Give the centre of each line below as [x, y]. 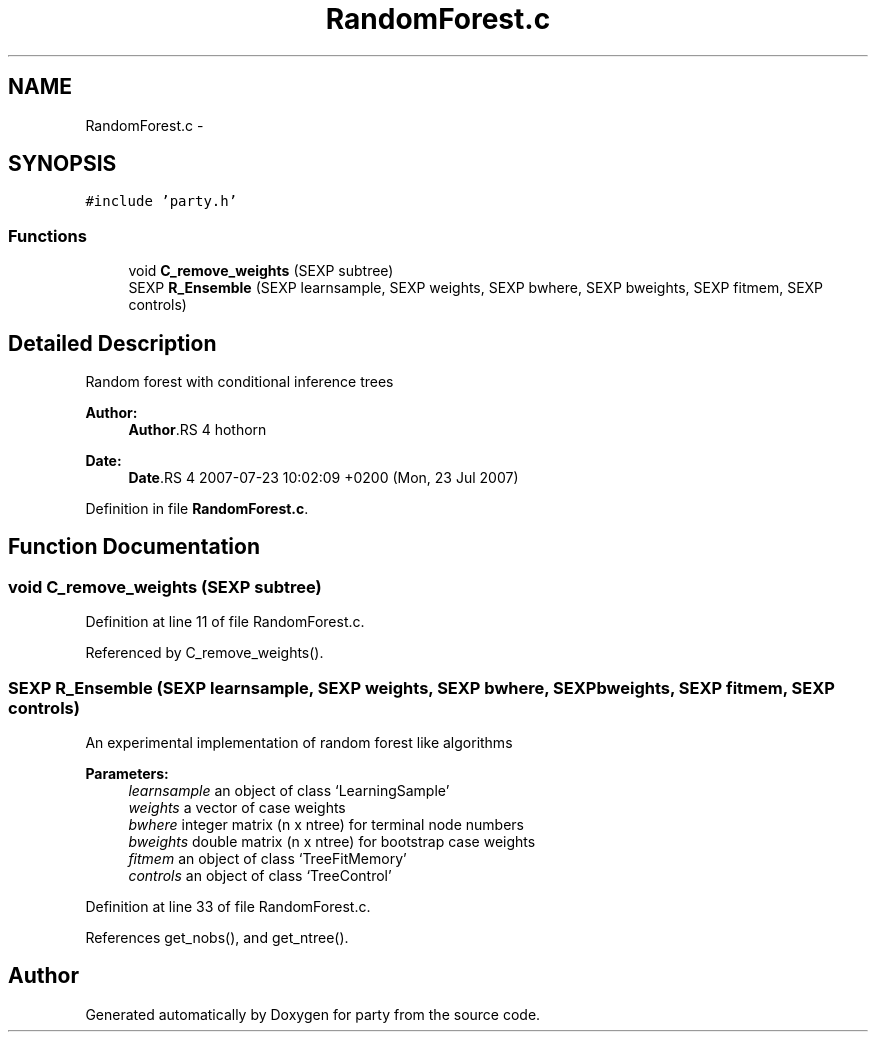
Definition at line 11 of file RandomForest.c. [225, 622]
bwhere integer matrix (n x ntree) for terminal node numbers [326, 824]
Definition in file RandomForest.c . [197, 509]
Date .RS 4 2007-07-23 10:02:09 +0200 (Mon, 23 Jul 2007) [323, 478]
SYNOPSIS [62, 164]
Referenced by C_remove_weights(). [204, 653]
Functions [47, 235]
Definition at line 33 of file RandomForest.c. [228, 906]
